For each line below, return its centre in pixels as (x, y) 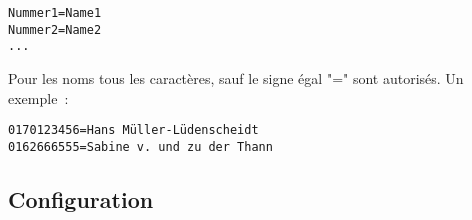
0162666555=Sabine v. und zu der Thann (140, 146)
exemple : (38, 97)
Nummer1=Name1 (55, 13)
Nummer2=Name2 (55, 29)
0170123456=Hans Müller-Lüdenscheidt (133, 130)
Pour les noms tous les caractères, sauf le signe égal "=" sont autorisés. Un (236, 77)
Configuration (81, 198)
